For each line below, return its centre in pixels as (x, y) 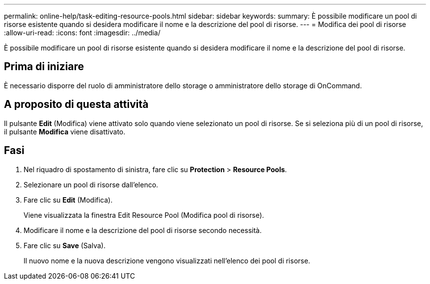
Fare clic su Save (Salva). (65, 245)
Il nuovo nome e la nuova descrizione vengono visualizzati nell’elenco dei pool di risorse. (167, 260)
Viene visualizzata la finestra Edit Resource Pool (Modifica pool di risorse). (144, 215)
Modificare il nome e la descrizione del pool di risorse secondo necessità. (143, 230)
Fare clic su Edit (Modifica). (68, 200)
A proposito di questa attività (76, 104)
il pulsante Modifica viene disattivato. (65, 131)
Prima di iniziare (44, 67)
